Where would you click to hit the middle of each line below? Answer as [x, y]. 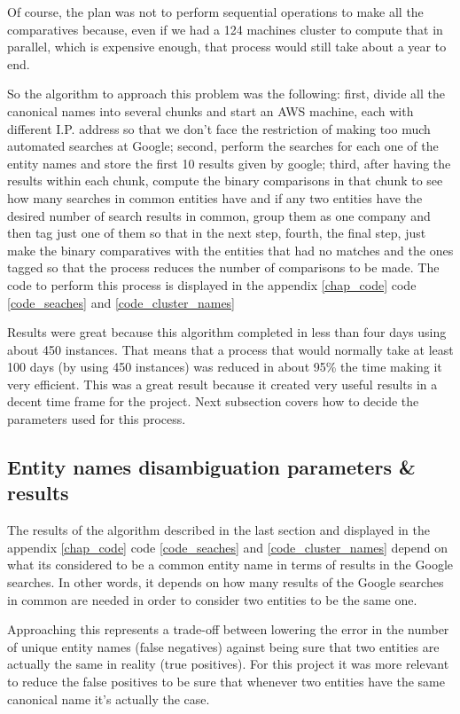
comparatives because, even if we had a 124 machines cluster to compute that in [225, 29]
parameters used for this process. [97, 419]
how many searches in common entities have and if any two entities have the [215, 197]
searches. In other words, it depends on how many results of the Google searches [226, 582]
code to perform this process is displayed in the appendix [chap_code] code [212, 284]
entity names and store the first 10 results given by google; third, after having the [229, 163]
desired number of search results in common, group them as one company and [219, 215]
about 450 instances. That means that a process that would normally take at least [230, 349]
